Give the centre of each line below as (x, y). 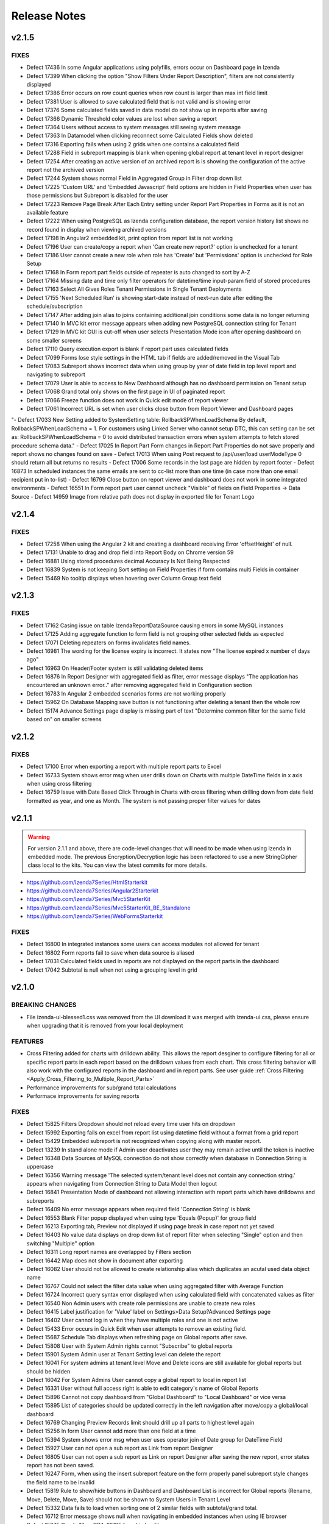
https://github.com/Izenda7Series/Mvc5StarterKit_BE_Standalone (109, 908)
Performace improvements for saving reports (83, 1096)
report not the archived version (65, 170)
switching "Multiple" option (61, 1243)
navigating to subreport (56, 374)
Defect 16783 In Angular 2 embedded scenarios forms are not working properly (126, 693)
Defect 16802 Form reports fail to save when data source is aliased (110, 952)
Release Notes (49, 16)
